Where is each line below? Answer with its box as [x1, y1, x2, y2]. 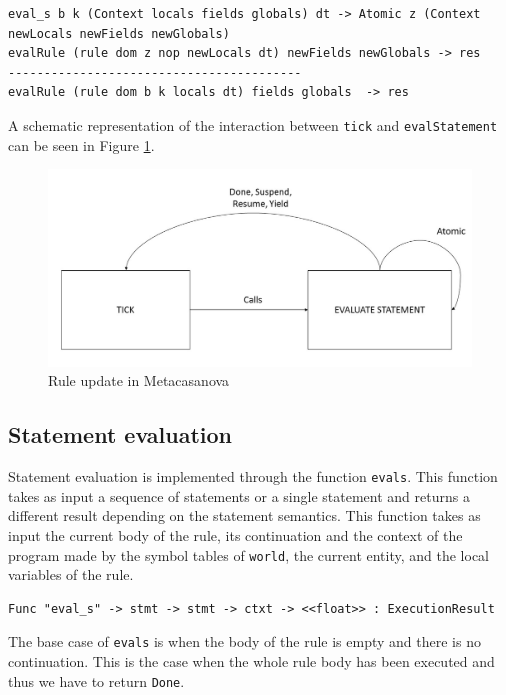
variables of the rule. [8, 564, 134, 585]
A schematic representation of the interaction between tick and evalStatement [8, 114, 498, 135]
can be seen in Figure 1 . [8, 134, 155, 155]
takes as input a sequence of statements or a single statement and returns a [8, 485, 470, 506]
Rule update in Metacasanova [48, 370, 230, 391]
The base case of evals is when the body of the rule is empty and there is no [8, 631, 481, 652]
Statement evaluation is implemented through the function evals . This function [8, 466, 498, 487]
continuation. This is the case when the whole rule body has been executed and [8, 651, 495, 672]
